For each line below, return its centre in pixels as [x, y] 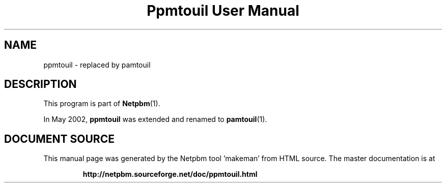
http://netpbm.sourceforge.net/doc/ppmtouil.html [170, 174]
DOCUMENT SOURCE [59, 139]
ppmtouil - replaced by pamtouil [97, 65]
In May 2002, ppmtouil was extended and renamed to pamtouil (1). [155, 119]
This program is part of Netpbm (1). [102, 104]
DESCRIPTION [40, 84]
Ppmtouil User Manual [223, 11]
